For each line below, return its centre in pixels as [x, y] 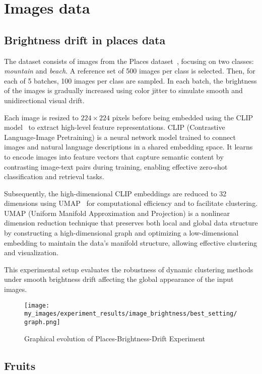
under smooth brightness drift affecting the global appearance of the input [119, 279]
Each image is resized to [41, 117]
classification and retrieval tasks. [54, 176]
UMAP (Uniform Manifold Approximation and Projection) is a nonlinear [117, 213]
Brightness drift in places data [85, 40]
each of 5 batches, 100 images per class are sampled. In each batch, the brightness [130, 80]
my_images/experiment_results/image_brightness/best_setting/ [131, 314]
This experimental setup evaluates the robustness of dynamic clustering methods [129, 269]
